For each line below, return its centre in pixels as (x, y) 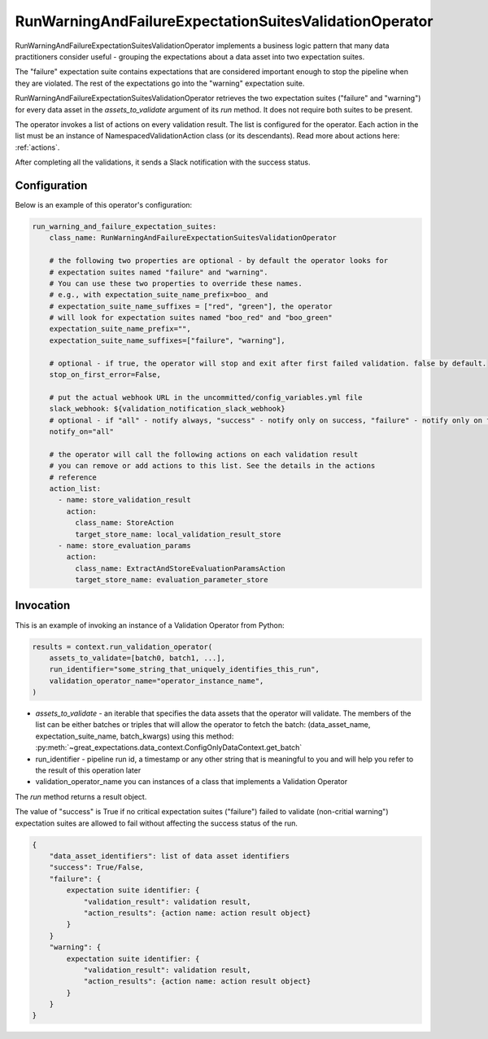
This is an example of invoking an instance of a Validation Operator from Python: (150, 625)
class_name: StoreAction (124, 523)
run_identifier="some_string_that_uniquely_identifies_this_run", (185, 669)
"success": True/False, (96, 868)
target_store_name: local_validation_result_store (178, 534)
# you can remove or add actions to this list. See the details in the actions (212, 466)
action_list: (75, 488)
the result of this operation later (88, 770)
